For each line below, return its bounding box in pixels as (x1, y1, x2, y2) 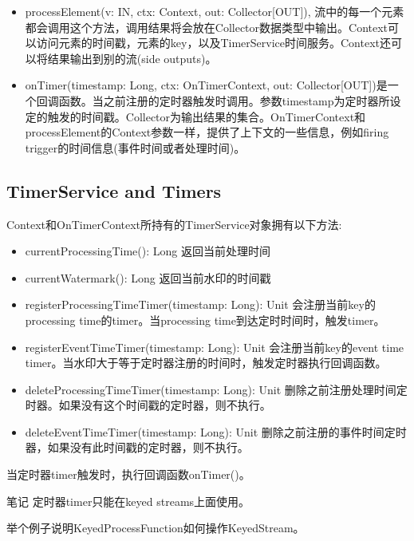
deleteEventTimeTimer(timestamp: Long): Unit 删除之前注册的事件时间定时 (25, 423, 407, 440)
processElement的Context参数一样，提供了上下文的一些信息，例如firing (25, 124, 389, 140)
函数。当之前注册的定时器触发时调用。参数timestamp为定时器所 (58, 92, 390, 109)
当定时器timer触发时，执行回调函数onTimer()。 (6, 466, 250, 483)
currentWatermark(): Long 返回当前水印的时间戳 (25, 269, 271, 286)
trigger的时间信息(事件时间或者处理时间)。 (25, 139, 246, 156)
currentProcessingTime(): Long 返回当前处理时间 (25, 243, 270, 259)
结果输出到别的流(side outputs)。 (47, 49, 217, 66)
